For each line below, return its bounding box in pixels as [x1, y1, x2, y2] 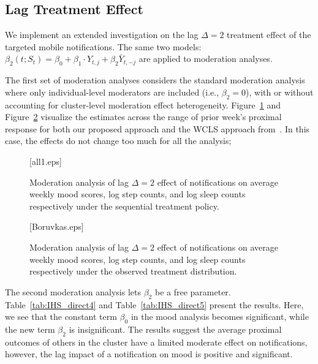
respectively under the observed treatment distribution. [29, 265, 237, 278]
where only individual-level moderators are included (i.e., [5, 85, 219, 98]
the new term [5, 322, 55, 335]
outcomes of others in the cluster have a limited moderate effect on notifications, [5, 335, 308, 348]
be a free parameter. [154, 285, 231, 298]
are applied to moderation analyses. [138, 52, 273, 65]
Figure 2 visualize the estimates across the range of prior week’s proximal [5, 110, 282, 123]
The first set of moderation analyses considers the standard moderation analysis [5, 74, 305, 86]
